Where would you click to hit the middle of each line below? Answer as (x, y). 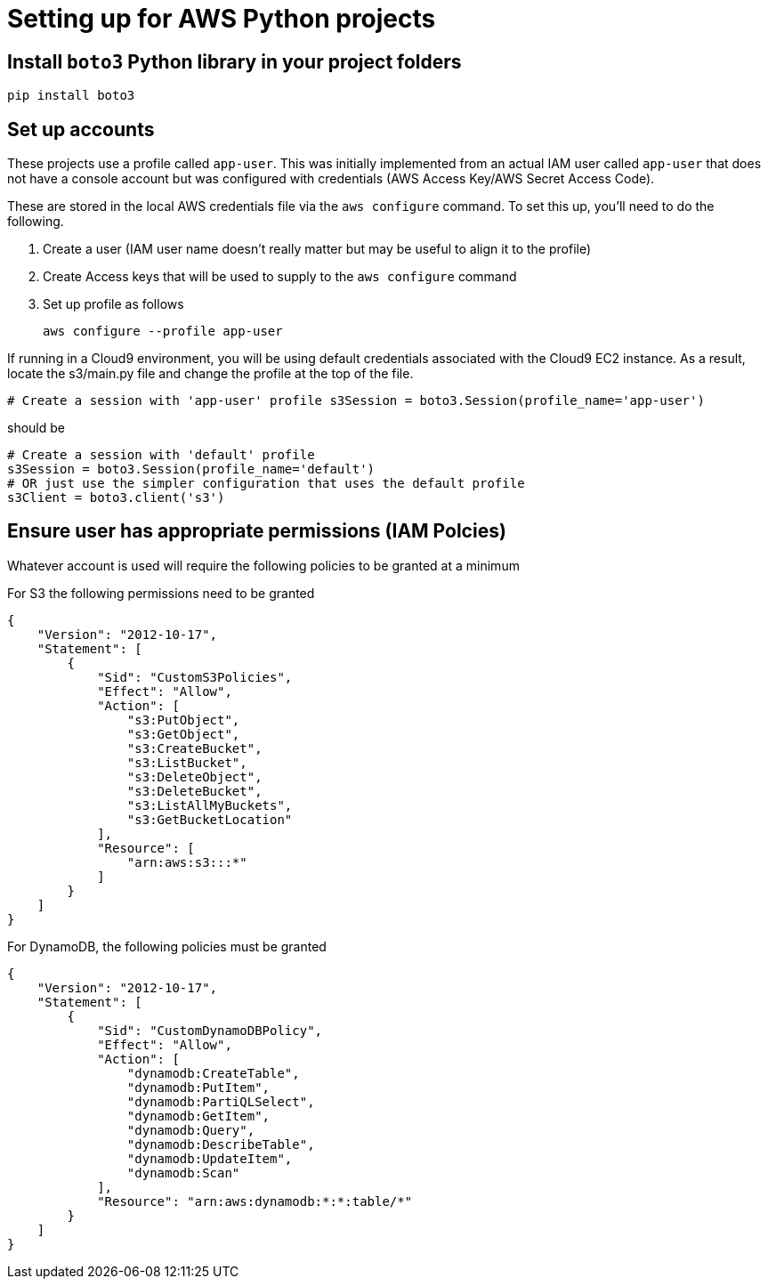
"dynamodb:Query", (191, 1130)
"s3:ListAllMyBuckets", (210, 805)
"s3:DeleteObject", (194, 776)
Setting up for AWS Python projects (222, 19)
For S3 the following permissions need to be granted (161, 593)
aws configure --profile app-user (163, 332)
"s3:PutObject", (183, 720)
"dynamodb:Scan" (183, 1173)
